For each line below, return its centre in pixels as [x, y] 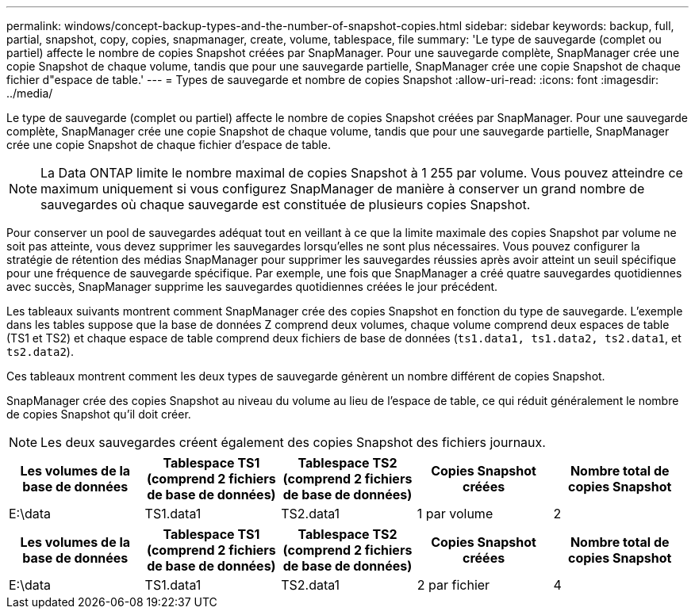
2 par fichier [453, 585]
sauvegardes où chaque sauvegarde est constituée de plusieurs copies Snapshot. [286, 204]
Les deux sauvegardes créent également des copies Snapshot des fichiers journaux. [293, 442]
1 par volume [455, 514]
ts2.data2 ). [40, 351]
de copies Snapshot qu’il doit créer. [99, 414]
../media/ [30, 93]
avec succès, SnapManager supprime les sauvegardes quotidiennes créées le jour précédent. [252, 286]
